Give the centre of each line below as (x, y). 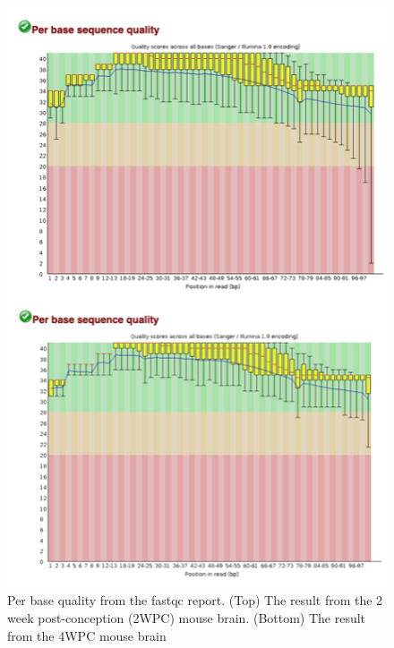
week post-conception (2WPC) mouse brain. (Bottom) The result (187, 617)
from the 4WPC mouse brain (87, 635)
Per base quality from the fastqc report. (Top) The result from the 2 (195, 600)
